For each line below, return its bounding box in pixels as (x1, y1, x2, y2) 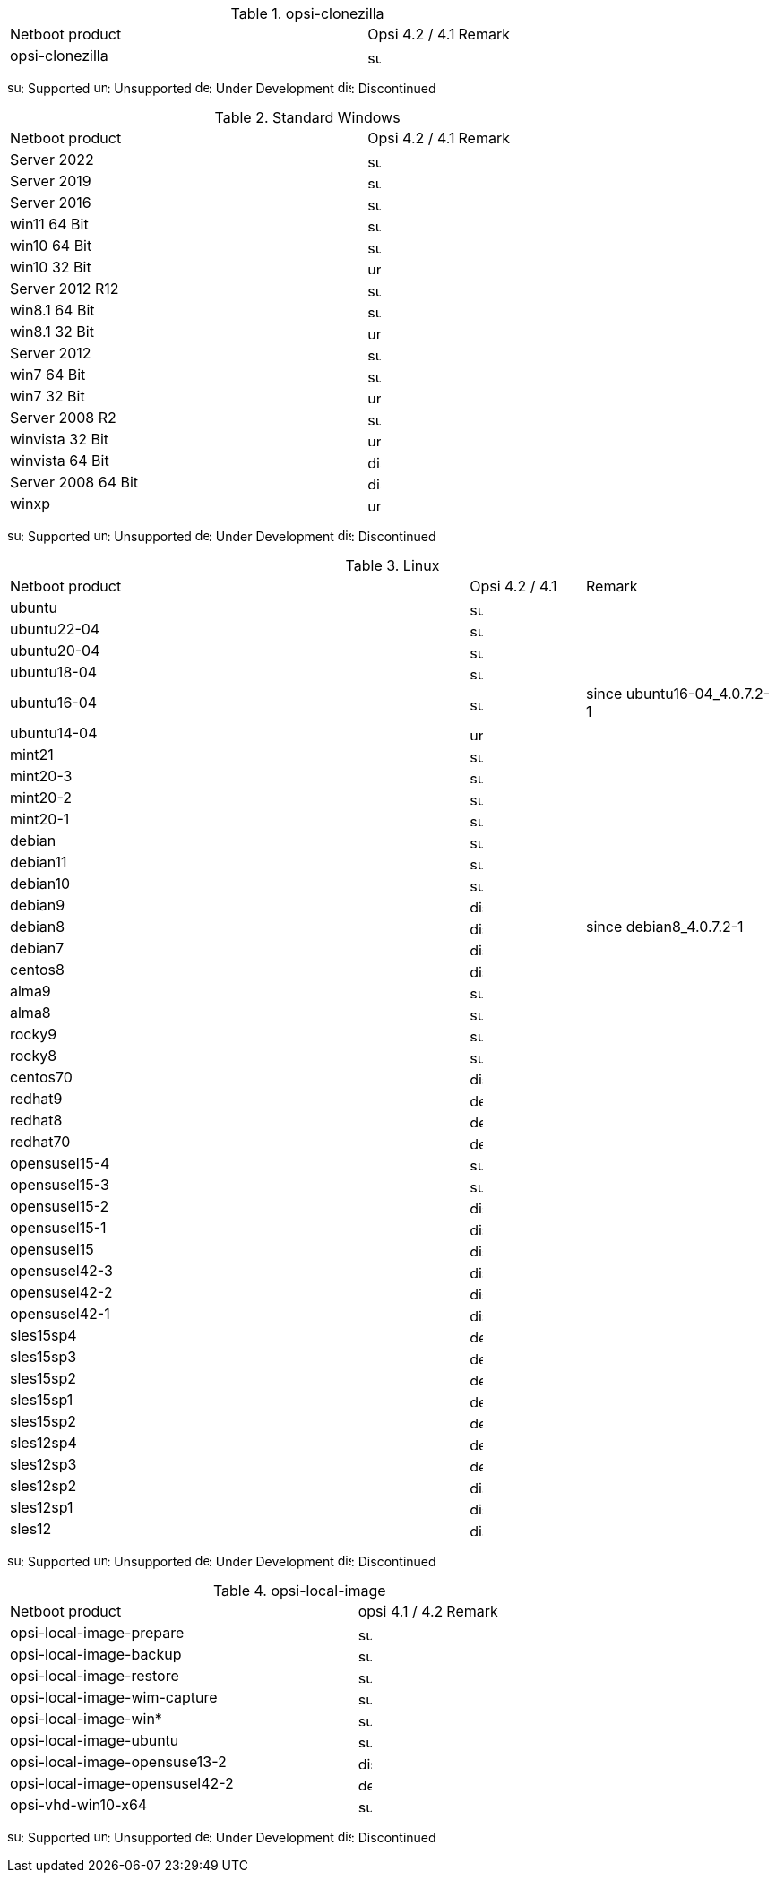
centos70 (10, 1068, 73, 1086)
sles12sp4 (10, 1434, 77, 1452)
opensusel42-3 (10, 1262, 113, 1280)
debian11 (10, 853, 67, 871)
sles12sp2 (10, 1477, 77, 1495)
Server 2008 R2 (10, 409, 116, 427)
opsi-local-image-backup (10, 1645, 182, 1663)
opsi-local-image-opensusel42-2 (10, 1774, 234, 1792)
